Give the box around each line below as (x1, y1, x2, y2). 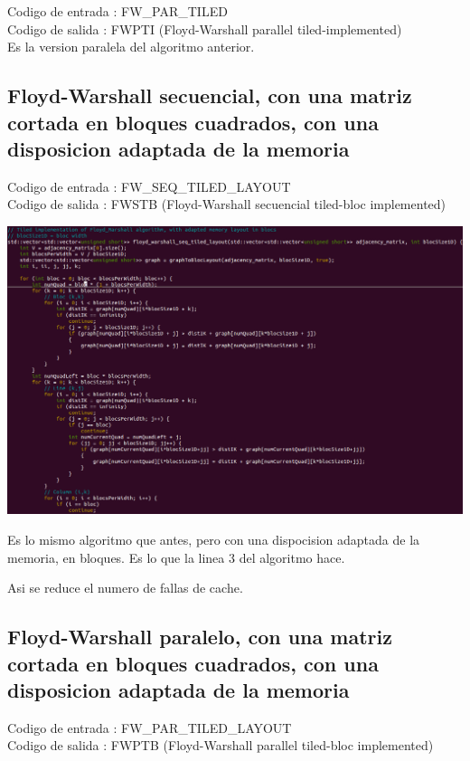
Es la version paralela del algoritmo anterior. (7, 37, 255, 56)
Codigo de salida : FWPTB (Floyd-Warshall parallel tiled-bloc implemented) (7, 736, 434, 755)
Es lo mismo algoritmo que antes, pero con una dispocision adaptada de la (7, 529, 420, 548)
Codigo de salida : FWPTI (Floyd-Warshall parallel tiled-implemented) (7, 19, 402, 38)
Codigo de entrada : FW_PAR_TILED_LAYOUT (7, 718, 292, 737)
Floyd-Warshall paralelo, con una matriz (7, 623, 392, 651)
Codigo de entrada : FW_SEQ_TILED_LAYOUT (7, 176, 291, 195)
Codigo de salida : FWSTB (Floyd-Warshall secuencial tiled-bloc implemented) (7, 195, 446, 214)
